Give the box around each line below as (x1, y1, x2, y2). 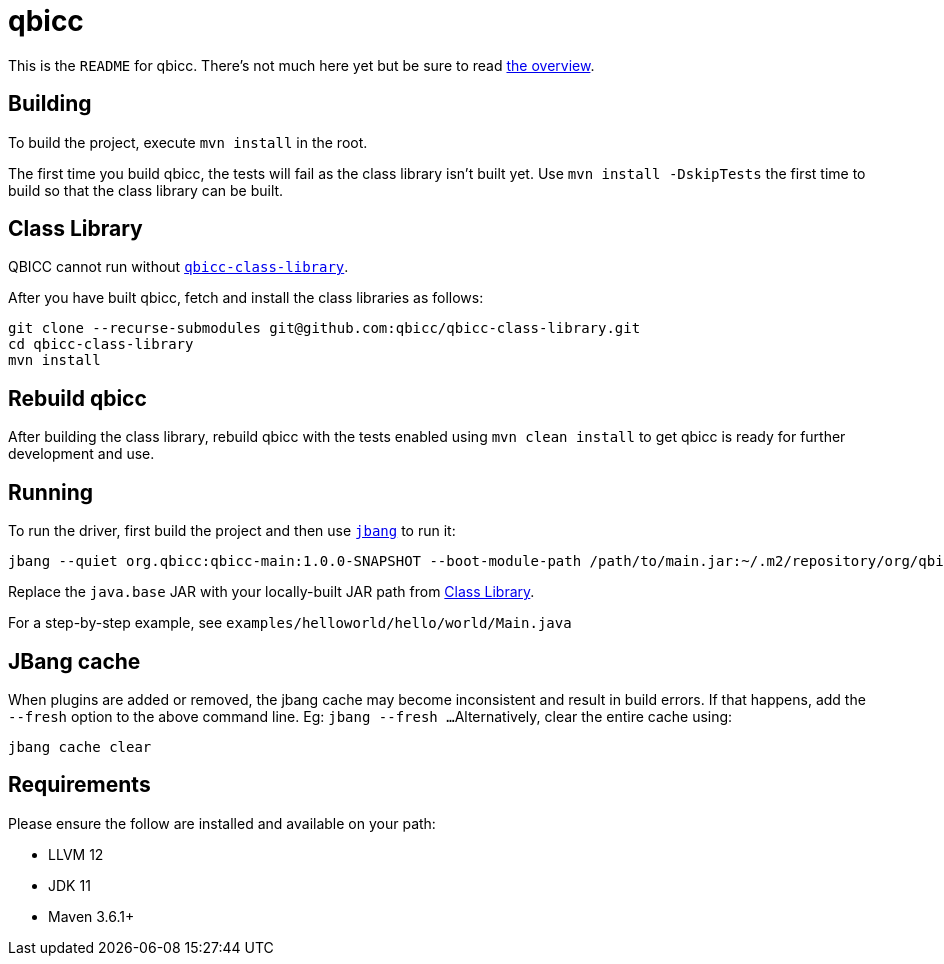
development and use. (8, 445, 155, 463)
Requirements (8, 772, 151, 798)
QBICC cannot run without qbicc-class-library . (8, 258, 349, 276)
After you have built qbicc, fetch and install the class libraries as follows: (8, 289, 484, 307)
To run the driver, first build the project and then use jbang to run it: (8, 522, 456, 540)
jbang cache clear (8, 738, 152, 755)
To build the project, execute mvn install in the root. (8, 133, 368, 151)
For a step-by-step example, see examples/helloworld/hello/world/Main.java (8, 614, 572, 632)
